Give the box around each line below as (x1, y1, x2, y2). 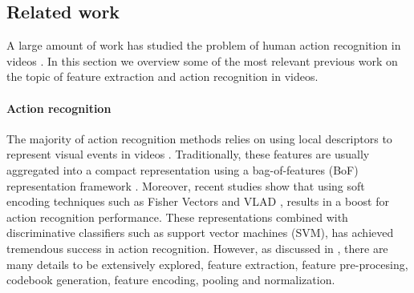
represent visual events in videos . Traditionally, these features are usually (6, 146, 370, 163)
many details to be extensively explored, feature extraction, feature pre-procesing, (6, 255, 408, 272)
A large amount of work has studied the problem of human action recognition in (6, 37, 401, 54)
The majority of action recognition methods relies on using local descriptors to (6, 130, 392, 146)
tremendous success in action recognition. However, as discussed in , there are (6, 239, 388, 256)
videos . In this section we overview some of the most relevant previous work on (6, 52, 398, 69)
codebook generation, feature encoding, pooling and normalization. (6, 271, 335, 288)
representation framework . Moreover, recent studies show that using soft (6, 177, 365, 194)
